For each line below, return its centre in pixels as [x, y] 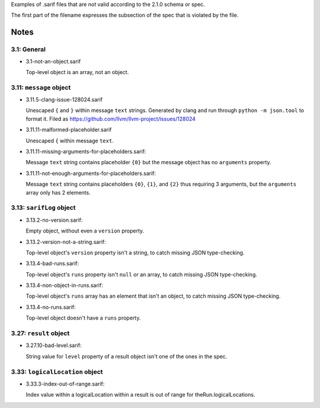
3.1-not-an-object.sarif [53, 61]
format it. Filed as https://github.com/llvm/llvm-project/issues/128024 [111, 119]
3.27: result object [40, 333]
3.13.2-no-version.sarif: [54, 220]
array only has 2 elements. [58, 192]
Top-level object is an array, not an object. [77, 72]
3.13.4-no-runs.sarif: [51, 307]
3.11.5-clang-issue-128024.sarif [64, 100]
